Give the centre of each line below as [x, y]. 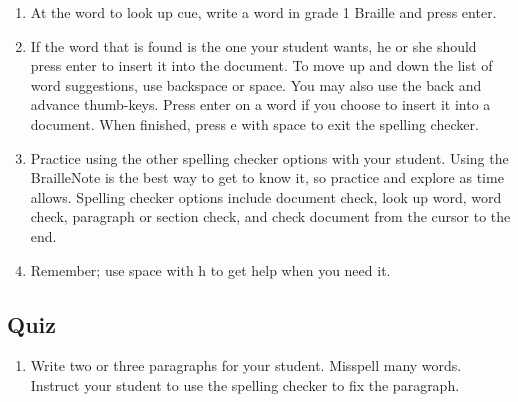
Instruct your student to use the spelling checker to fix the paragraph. [245, 384]
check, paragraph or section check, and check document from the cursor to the [270, 216]
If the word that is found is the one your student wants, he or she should [253, 45]
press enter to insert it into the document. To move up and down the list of [261, 65]
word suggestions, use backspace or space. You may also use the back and [256, 84]
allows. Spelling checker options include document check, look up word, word [266, 196]
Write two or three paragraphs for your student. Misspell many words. [246, 365]
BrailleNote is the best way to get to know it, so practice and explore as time [267, 177]
